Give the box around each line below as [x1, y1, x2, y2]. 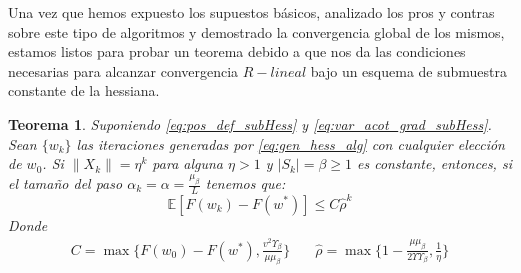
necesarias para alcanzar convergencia [8, 60, 239, 81]
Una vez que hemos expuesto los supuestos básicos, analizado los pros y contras [8, 2, 495, 22]
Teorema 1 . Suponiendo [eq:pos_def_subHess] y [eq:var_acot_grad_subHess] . [8, 113, 492, 134]
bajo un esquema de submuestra [310, 60, 508, 81]
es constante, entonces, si [357, 153, 512, 174]
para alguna [152, 153, 224, 174]
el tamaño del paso [8, 173, 123, 194]
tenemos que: [205, 173, 286, 194]
